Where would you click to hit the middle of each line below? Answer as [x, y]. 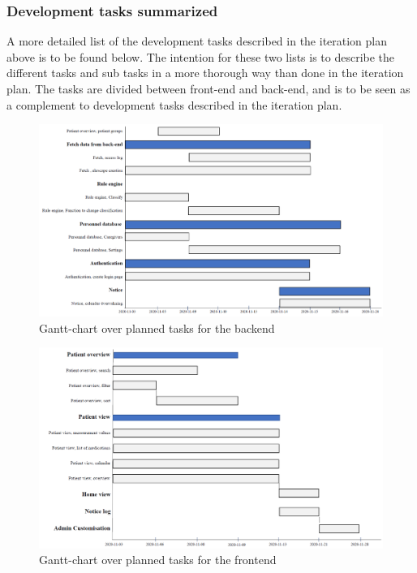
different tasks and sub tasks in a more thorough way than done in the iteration [205, 73]
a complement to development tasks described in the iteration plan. [174, 104]
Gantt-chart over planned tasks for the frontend [158, 560]
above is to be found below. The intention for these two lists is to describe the [201, 56]
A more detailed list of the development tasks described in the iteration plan [197, 41]
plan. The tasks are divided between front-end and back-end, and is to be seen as [208, 88]
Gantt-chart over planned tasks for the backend [157, 327]
